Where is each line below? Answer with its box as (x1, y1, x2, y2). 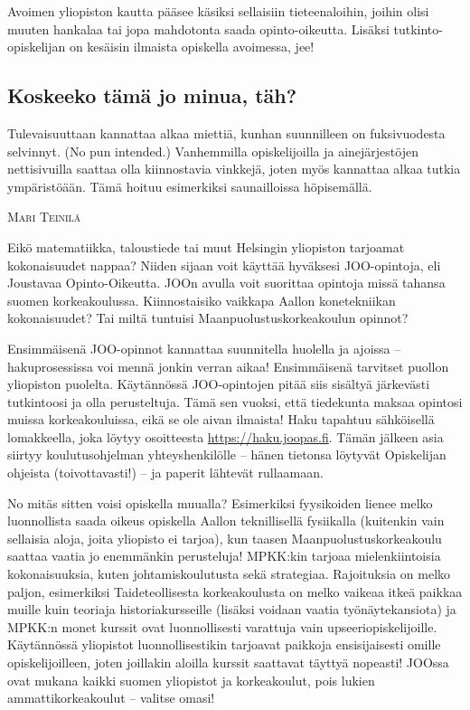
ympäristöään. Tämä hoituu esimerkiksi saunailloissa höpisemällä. (7, 176, 372, 195)
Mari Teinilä (7, 207, 81, 226)
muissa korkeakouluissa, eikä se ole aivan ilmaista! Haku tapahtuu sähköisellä (7, 410, 435, 429)
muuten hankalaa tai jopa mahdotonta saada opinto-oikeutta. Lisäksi (7, 19, 390, 38)
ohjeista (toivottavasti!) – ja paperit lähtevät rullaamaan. (7, 463, 324, 482)
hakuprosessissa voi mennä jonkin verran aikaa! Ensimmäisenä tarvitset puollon (7, 356, 449, 375)
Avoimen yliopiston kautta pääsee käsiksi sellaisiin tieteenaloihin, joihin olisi (7, 2, 429, 20)
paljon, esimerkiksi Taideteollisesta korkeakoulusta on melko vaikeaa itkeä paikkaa (7, 582, 463, 601)
